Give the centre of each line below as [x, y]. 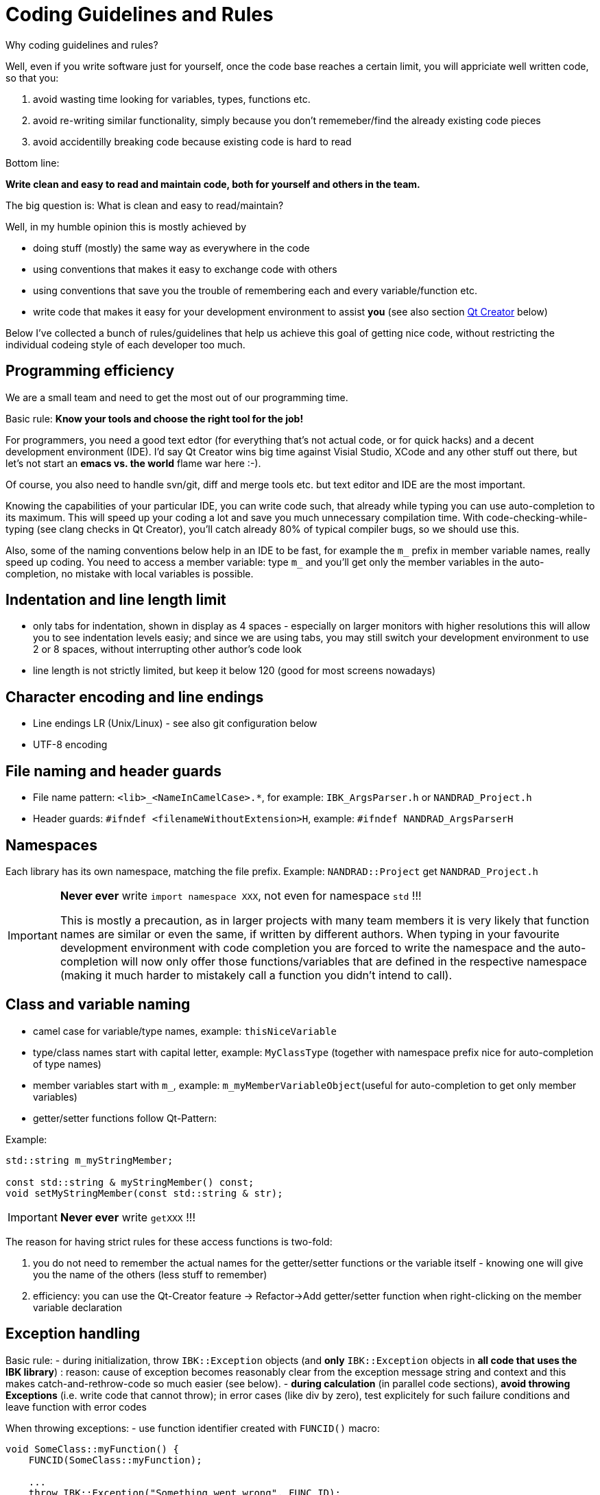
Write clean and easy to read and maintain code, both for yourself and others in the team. [213, 184]
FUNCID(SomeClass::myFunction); [115, 1460]
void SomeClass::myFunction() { [92, 1449]
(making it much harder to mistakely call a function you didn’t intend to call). [256, 975]
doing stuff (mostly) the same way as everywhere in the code [171, 248]
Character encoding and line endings [135, 697]
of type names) [67, 1064]
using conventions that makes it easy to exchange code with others [185, 269]
